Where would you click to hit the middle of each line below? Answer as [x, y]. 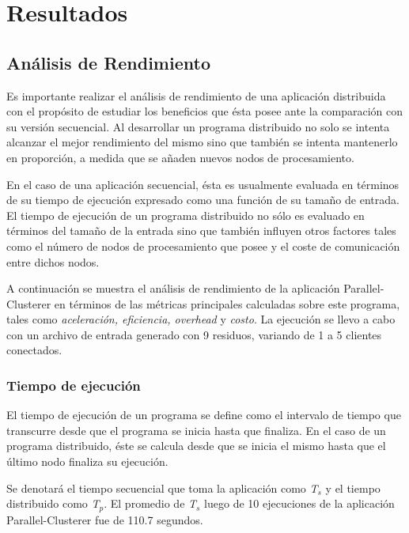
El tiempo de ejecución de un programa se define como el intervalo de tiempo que [204, 415]
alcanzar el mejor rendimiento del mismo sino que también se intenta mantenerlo [202, 142]
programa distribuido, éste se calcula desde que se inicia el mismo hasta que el [196, 446]
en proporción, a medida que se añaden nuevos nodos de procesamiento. [180, 157]
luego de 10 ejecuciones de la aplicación [299, 503]
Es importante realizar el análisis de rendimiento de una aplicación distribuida [196, 95]
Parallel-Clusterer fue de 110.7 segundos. [105, 519]
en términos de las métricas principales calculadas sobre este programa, [227, 303]
